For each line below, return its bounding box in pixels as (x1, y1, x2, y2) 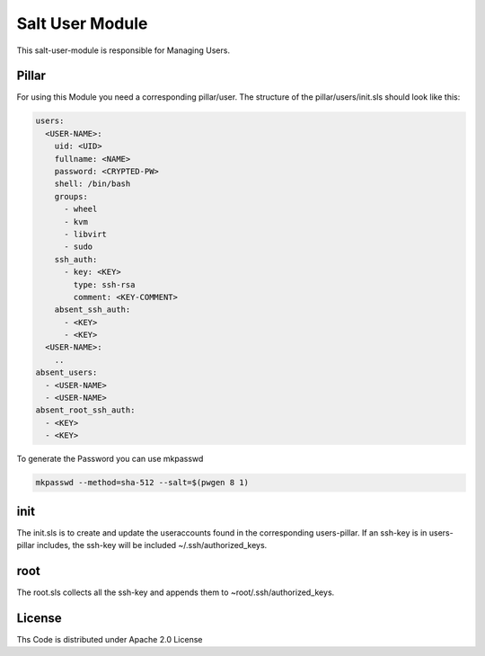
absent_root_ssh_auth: (35, 405, 136, 415)
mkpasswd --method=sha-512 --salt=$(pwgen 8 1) (35, 477, 249, 488)
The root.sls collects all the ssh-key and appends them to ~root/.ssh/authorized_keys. (16, 587, 335, 598)
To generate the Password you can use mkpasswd (16, 454, 204, 465)
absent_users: (35, 368, 98, 377)
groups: (54, 191, 89, 201)
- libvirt (64, 229, 108, 239)
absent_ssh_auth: (54, 305, 131, 315)
